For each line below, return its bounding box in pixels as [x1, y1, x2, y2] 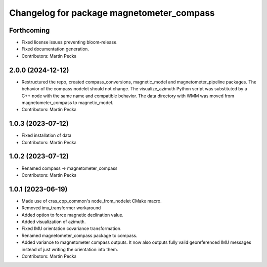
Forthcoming [9, 26, 50, 35]
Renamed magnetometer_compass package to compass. [21, 232, 138, 238]
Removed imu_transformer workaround [21, 205, 101, 211]
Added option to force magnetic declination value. [21, 212, 124, 218]
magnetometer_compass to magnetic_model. [21, 99, 114, 106]
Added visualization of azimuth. [21, 219, 86, 225]
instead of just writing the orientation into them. [21, 246, 118, 252]
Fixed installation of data [21, 132, 72, 138]
